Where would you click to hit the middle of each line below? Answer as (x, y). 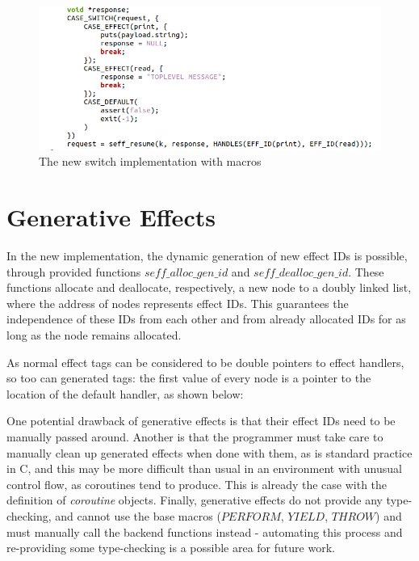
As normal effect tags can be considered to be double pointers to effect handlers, (205, 362)
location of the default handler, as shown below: (125, 393)
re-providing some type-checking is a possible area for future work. (171, 548)
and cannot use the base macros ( (138, 515)
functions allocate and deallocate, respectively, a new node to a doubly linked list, (209, 287)
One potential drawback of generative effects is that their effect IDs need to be (201, 421)
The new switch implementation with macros (150, 161)
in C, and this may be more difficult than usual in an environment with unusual (204, 468)
